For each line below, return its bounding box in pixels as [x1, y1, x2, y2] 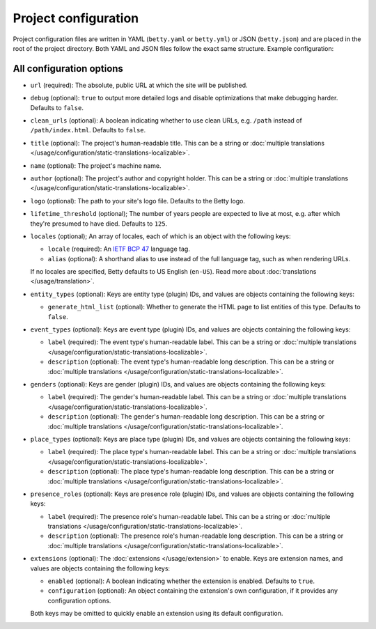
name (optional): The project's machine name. [30, 161, 162, 170]
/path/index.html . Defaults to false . [30, 126, 146, 134]
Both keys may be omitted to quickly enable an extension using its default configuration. [30, 609, 283, 618]
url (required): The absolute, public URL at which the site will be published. [30, 81, 248, 89]
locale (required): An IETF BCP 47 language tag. [47, 244, 191, 254]
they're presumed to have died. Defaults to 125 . [30, 219, 168, 228]
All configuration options [13, 63, 123, 75]
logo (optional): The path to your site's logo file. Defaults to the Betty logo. [30, 196, 245, 205]
